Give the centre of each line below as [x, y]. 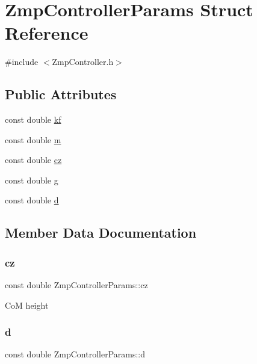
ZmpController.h [83, 62]
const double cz [33, 160]
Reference [47, 33]
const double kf [33, 119]
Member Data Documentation [101, 233]
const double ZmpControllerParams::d [75, 354]
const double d [32, 200]
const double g [32, 180]
